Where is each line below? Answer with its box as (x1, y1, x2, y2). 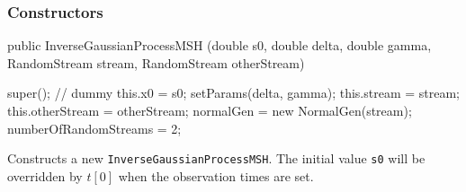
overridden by (7, 166, 83, 185)
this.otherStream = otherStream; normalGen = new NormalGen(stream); (7, 101, 412, 119)
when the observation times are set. (118, 166, 314, 185)
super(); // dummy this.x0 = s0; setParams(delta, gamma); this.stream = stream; (7, 83, 460, 102)
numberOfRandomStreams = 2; (7, 118, 182, 137)
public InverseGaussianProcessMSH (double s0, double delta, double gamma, (7, 36, 432, 55)
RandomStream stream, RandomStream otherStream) (7, 53, 305, 72)
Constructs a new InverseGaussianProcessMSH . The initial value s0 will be (7, 149, 426, 168)
